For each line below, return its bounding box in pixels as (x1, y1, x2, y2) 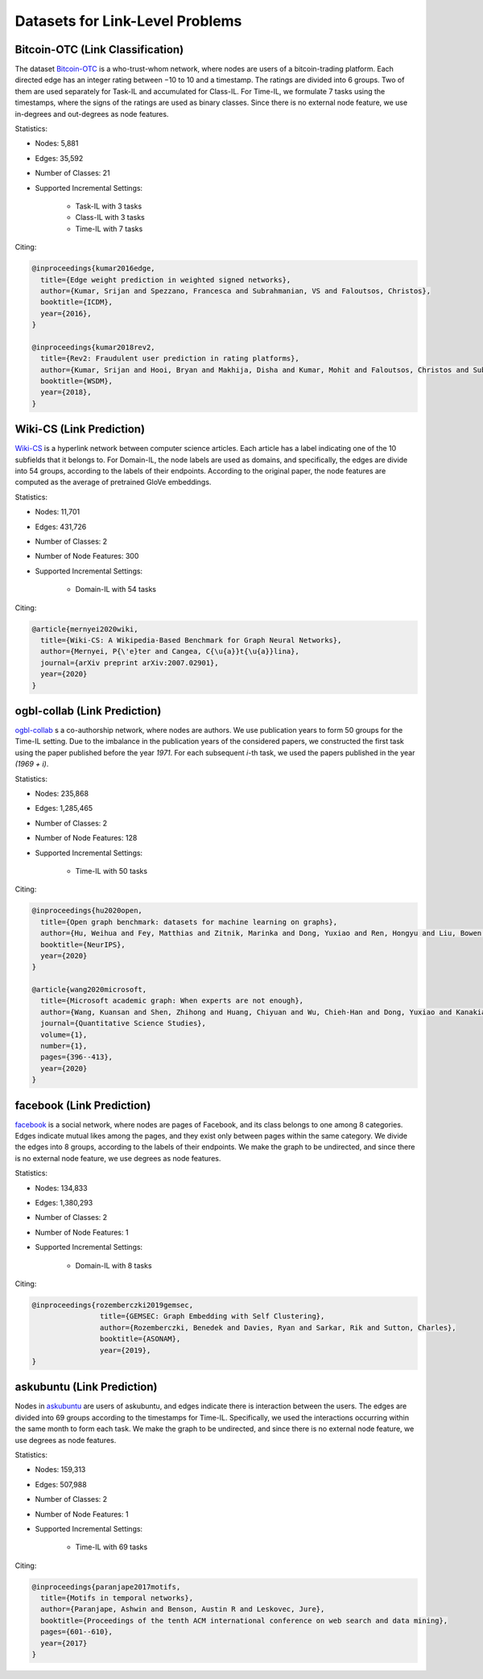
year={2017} (40, 1639, 88, 1648)
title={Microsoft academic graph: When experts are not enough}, (40, 996, 304, 1006)
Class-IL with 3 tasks (75, 213, 145, 222)
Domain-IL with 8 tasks (75, 1260, 152, 1270)
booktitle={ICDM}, (40, 298, 113, 307)
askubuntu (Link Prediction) (14, 1380, 158, 1394)
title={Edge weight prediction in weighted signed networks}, (40, 275, 291, 284)
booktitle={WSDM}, (40, 377, 113, 386)
